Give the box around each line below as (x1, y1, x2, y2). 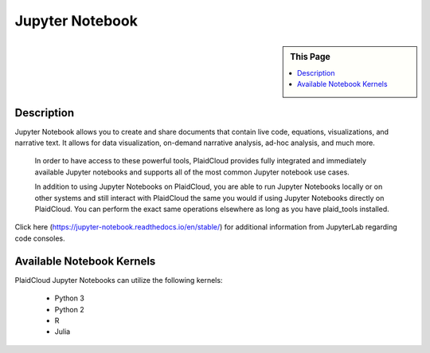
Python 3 (54, 293, 85, 303)
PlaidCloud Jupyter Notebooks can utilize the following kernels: (14, 275, 223, 284)
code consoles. (14, 233, 65, 243)
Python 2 (54, 304, 85, 314)
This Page (290, 51, 330, 62)
